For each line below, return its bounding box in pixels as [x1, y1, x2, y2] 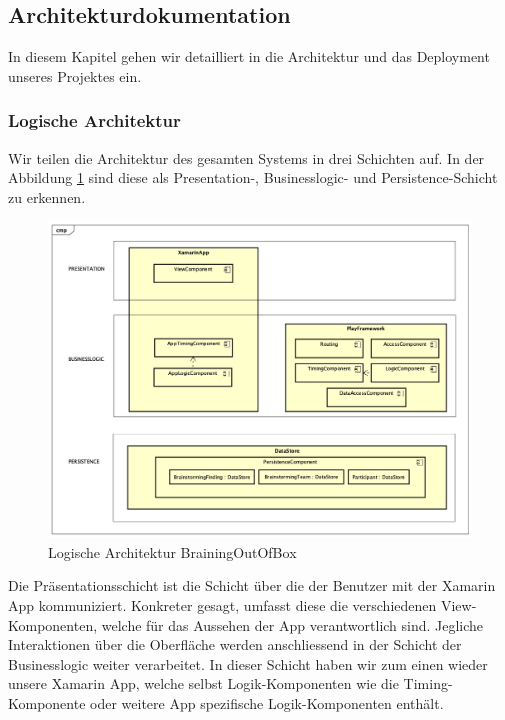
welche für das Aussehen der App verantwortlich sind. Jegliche [101, 614, 484, 635]
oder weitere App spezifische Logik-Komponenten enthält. [90, 692, 444, 713]
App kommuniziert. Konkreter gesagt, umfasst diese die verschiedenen [8, 594, 437, 615]
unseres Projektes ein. [8, 65, 142, 86]
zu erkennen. [8, 186, 86, 207]
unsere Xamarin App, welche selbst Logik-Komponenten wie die [8, 673, 399, 694]
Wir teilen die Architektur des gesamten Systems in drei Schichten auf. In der [8, 147, 485, 168]
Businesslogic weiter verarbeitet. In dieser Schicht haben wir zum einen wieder [8, 653, 488, 674]
